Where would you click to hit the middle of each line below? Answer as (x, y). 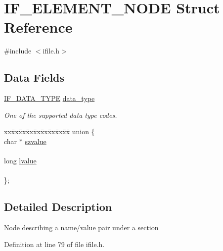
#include (18, 51)
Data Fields (34, 77)
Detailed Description (58, 207)
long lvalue (20, 161)
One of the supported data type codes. (61, 115)
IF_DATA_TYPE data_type (49, 98)
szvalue (36, 141)
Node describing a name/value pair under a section (81, 227)
